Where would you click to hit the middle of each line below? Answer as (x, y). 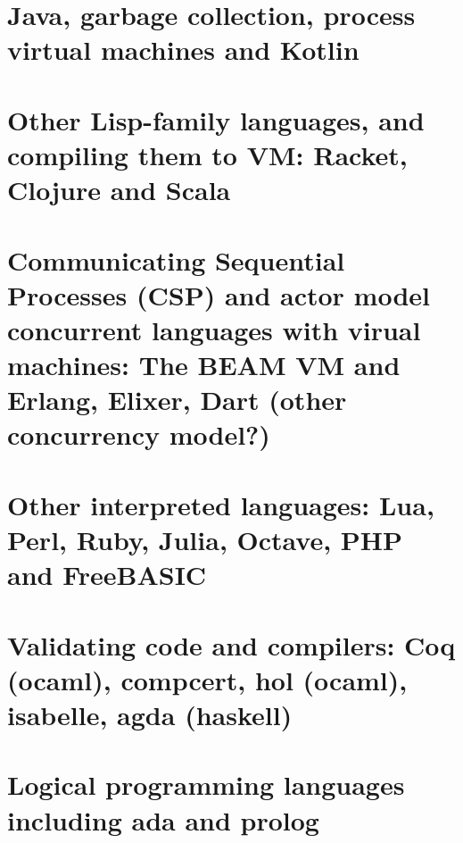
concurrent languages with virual (214, 329)
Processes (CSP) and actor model (219, 294)
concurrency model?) (139, 434)
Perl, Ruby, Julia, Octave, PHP (205, 539)
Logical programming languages (206, 785)
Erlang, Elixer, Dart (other (177, 400)
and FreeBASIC (107, 575)
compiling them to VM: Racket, (207, 154)
